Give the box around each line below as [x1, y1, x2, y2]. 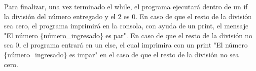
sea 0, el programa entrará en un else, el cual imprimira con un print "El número [4, 40, 248, 50]
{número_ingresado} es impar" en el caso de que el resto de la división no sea [4, 49, 239, 59]
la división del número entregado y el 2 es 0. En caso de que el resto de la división [4, 11, 252, 21]
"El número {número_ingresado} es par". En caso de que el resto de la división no [4, 30, 253, 40]
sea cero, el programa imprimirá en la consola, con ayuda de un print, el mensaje [4, 21, 249, 31]
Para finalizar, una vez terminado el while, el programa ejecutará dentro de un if [4, 1, 248, 11]
